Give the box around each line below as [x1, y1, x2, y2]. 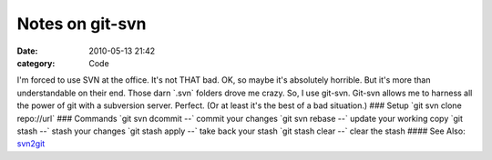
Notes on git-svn [16, 14, 147, 34]
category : [16, 57, 56, 68]
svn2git [16, 138, 46, 149]
